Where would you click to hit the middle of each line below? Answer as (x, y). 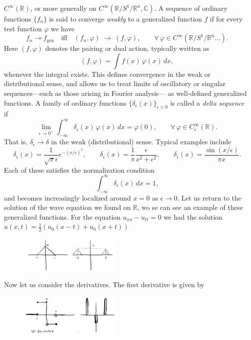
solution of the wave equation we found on (68, 207)
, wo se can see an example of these (190, 207)
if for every (226, 19)
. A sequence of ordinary (191, 8)
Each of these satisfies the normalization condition (79, 170)
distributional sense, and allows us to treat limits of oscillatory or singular (115, 83)
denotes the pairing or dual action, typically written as (127, 48)
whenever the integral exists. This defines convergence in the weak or (107, 74)
